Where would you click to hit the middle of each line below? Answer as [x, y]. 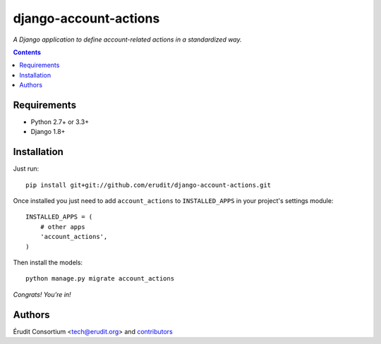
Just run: [26, 168]
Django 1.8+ [48, 132]
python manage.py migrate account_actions [100, 279]
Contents [27, 52]
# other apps [62, 227]
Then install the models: [48, 263]
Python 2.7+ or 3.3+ [60, 122]
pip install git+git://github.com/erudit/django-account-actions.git [149, 185]
